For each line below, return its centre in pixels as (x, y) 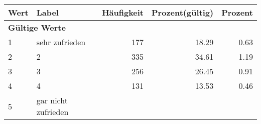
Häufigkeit (123, 12)
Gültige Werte (37, 27)
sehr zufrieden (61, 42)
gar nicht (52, 100)
